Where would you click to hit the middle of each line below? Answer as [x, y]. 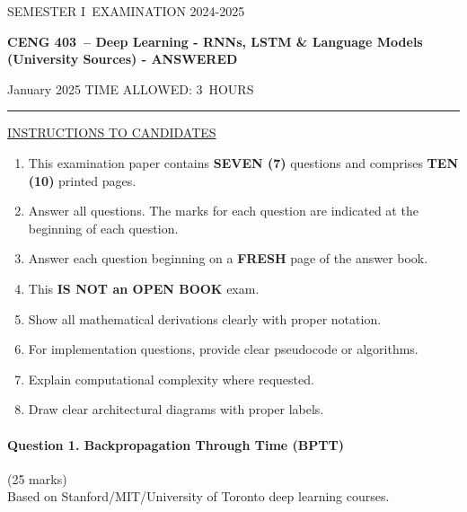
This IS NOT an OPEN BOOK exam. [144, 288]
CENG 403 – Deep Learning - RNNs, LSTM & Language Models [215, 41]
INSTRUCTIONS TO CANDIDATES [112, 132]
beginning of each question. [103, 228]
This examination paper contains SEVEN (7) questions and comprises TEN [243, 162]
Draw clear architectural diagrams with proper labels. [176, 409]
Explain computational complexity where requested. [171, 379]
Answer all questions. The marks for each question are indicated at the [223, 211]
